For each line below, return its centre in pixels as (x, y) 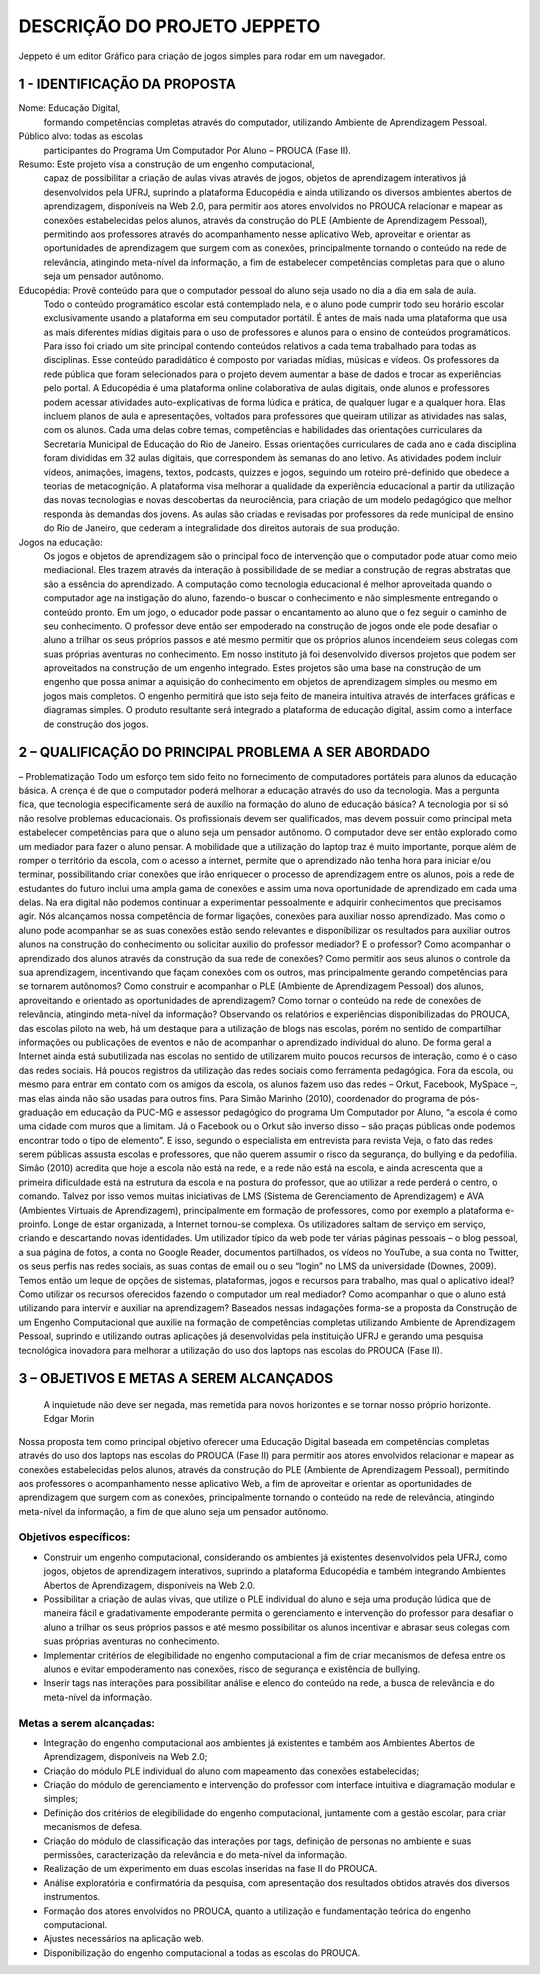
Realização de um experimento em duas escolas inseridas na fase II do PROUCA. (210, 1869)
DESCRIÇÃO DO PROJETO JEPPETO (169, 26)
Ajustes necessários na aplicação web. (123, 1939)
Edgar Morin (69, 1419)
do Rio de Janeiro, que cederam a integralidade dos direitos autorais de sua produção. (221, 528)
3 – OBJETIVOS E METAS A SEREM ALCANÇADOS (176, 1378)
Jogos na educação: (61, 542)
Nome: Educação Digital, (69, 108)
